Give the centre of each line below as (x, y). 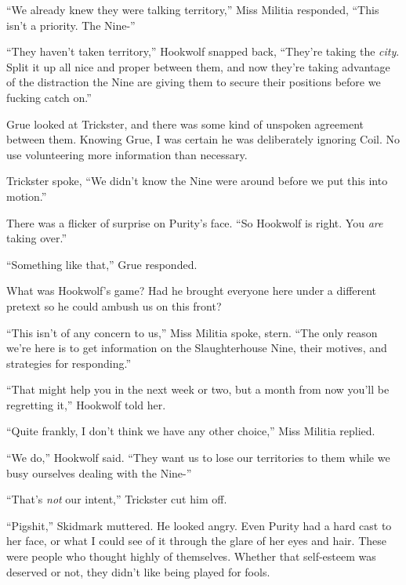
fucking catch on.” (49, 97)
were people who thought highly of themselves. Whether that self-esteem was (191, 556)
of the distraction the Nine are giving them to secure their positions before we (194, 82)
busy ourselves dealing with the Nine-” (99, 472)
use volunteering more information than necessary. (127, 154)
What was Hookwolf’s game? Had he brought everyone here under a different (192, 291)
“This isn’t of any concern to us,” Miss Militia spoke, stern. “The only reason (192, 332)
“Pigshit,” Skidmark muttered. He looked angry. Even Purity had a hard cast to (199, 525)
